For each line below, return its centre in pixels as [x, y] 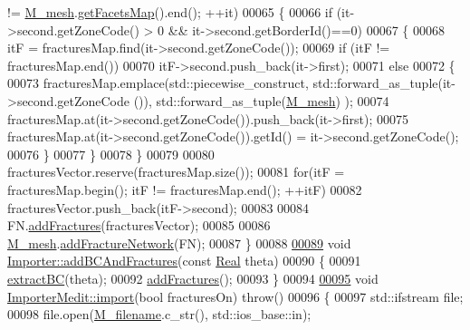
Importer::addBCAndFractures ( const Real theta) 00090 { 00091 [184, 261]
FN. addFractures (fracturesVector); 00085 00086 [139, 225]
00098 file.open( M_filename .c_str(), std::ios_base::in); [159, 314]
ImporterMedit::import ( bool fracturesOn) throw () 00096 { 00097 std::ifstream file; [235, 296]
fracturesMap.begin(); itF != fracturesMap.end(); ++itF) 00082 [185, 189]
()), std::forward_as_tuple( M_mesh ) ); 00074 [261, 100]
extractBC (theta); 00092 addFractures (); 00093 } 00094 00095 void [193, 278]
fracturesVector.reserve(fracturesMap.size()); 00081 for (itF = [176, 172]
